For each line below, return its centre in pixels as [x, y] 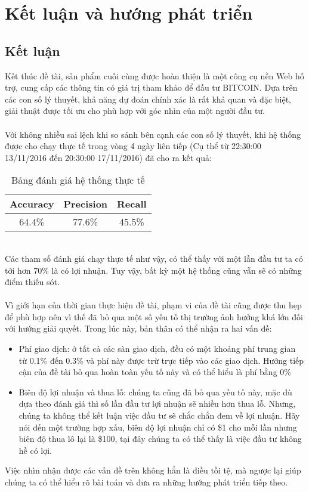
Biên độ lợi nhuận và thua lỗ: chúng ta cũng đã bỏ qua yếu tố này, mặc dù [155, 392]
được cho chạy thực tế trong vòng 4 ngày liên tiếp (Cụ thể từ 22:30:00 [133, 146]
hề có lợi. [35, 450]
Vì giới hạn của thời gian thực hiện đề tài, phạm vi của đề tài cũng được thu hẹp [153, 305]
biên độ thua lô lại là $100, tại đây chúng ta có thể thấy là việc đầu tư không [160, 439]
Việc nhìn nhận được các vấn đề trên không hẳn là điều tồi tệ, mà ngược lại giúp [153, 470]
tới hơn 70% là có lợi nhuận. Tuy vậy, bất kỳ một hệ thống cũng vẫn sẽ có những [153, 270]
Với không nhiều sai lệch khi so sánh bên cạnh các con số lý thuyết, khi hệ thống [153, 134]
